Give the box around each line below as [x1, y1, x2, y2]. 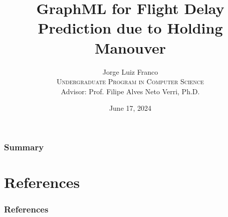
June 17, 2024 [109, 103, 152, 113]
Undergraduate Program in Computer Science [57, 76, 204, 87]
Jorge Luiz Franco [102, 66, 158, 77]
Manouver [94, 37, 166, 58]
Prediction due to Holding [38, 18, 223, 38]
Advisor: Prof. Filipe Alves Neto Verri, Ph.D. [61, 86, 200, 96]
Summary [4, 140, 44, 153]
